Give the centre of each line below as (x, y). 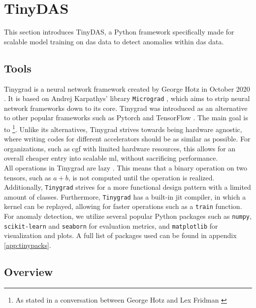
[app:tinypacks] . (28, 245)
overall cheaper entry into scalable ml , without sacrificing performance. (111, 158)
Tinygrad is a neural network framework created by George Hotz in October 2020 (127, 88)
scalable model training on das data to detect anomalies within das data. (114, 41)
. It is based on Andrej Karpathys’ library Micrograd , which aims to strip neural (127, 98)
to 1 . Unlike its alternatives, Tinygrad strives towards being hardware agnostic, (123, 128)
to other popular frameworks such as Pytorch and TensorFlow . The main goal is (126, 118)
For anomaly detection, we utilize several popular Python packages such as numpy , (128, 216)
